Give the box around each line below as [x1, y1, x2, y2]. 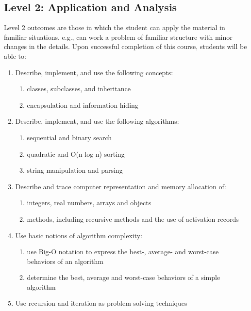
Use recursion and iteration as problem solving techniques [15, 298, 187, 308]
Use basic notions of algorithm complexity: [15, 230, 143, 240]
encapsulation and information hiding [27, 99, 138, 110]
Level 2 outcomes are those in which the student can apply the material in [4, 22, 225, 33]
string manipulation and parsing [27, 165, 123, 175]
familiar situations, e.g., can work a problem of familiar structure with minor [4, 32, 233, 42]
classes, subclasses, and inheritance [27, 83, 131, 94]
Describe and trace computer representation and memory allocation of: [15, 181, 226, 191]
